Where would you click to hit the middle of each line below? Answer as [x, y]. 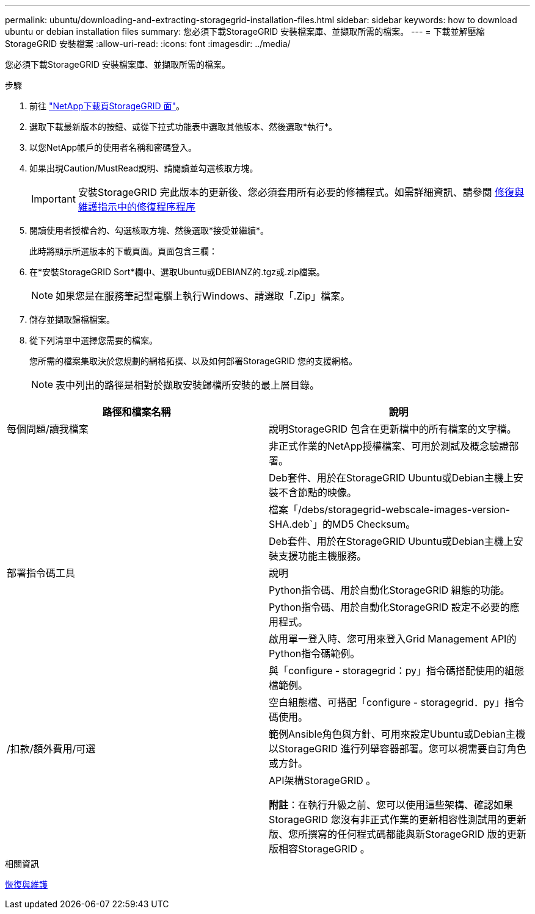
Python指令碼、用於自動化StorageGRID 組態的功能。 [389, 590]
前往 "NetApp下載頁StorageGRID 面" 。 [107, 106]
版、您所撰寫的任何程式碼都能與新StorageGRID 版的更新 [398, 834]
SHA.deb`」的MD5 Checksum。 [342, 524]
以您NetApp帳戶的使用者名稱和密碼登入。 [113, 147]
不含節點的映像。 [318, 492]
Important [53, 199]
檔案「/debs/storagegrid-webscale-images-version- [389, 509]
